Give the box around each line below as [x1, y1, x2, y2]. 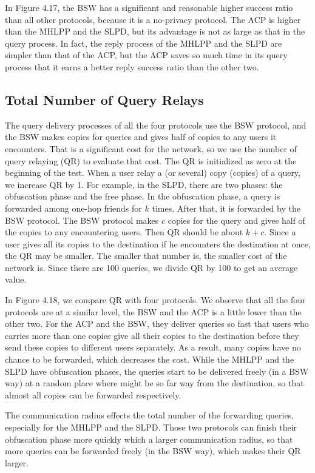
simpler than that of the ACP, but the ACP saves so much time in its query [5, 49, 288, 61]
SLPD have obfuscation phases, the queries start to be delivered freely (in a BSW [5, 364, 309, 377]
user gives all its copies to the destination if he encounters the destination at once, [5, 237, 311, 250]
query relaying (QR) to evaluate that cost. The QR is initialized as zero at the [5, 154, 297, 167]
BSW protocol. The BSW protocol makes [5, 213, 159, 226]
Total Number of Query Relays [5, 90, 204, 109]
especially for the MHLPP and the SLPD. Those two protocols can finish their [5, 421, 297, 434]
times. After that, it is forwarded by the [152, 201, 300, 214]
